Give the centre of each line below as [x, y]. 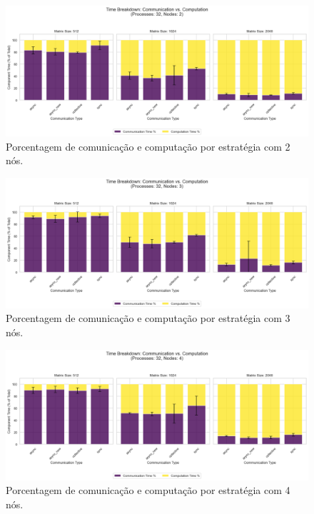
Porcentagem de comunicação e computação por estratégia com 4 [148, 490]
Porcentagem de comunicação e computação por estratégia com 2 [148, 146]
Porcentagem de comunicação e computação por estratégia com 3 [148, 318]
